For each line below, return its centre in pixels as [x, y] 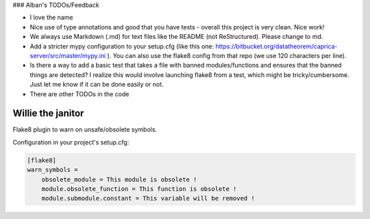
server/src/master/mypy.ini [68, 55]
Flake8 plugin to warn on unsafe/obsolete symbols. [85, 130]
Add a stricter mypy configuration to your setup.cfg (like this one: [122, 46]
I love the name [51, 18]
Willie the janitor [48, 114]
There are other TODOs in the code [79, 94]
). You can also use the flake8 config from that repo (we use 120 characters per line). [227, 55]
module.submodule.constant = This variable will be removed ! [148, 199]
